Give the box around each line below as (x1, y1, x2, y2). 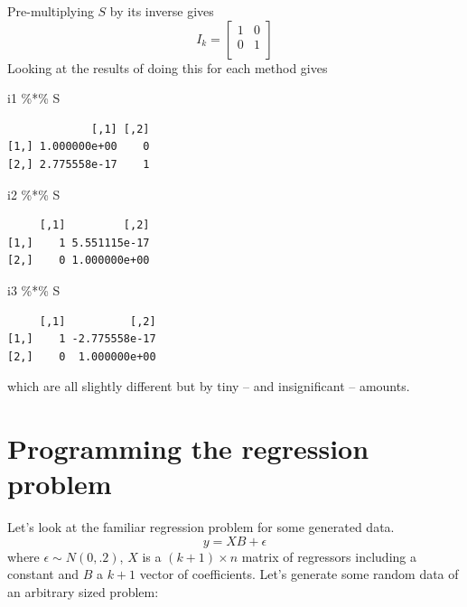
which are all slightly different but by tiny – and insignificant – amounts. (7, 377, 410, 396)
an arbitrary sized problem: (7, 583, 159, 601)
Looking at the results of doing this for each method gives (7, 58, 328, 77)
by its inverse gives (109, 2, 214, 20)
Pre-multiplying (7, 2, 94, 20)
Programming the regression (7, 430, 369, 467)
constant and (7, 565, 79, 584)
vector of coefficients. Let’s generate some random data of (139, 565, 459, 584)
